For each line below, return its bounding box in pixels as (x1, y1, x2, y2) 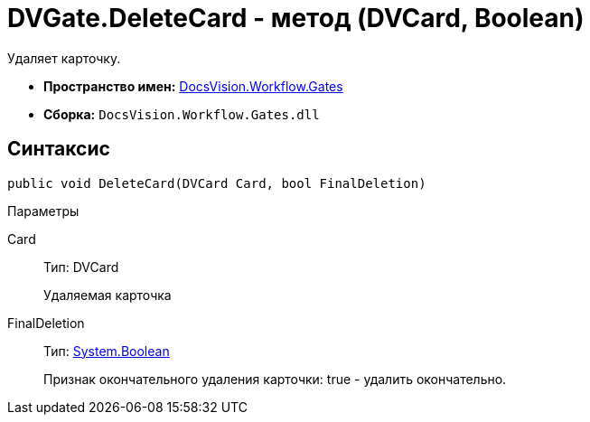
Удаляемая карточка (43, 286, 172, 303)
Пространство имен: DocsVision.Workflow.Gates (43, 78, 343, 94)
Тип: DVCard (43, 258, 119, 275)
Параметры (7, 202, 80, 219)
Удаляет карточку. (7, 50, 121, 66)
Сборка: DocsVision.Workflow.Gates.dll (43, 106, 320, 122)
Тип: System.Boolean (43, 342, 170, 359)
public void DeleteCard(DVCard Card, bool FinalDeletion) (7, 175, 426, 191)
